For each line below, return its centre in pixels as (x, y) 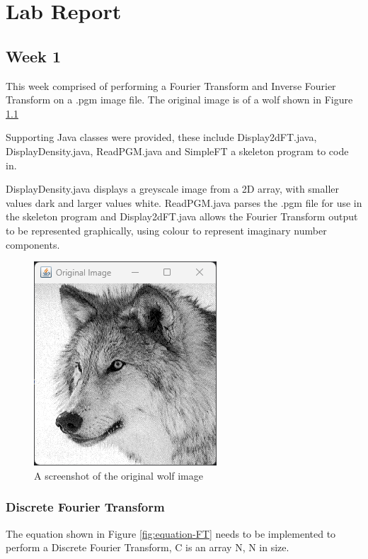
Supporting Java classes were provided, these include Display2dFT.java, (161, 137)
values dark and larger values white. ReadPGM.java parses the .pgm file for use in (184, 202)
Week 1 (33, 56)
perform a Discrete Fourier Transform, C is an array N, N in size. (148, 547)
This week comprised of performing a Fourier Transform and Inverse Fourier (171, 85)
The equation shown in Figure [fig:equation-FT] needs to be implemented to (171, 533)
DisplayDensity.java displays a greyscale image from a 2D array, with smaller (173, 189)
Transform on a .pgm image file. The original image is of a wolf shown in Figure (179, 100)
